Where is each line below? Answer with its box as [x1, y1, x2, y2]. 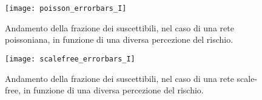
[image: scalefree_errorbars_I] [5, 54, 135, 63]
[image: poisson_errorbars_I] [5, 4, 127, 13]
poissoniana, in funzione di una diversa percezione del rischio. [5, 33, 233, 46]
